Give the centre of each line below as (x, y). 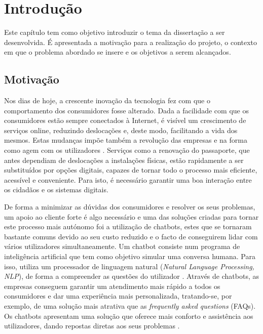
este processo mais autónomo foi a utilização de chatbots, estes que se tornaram (128, 226)
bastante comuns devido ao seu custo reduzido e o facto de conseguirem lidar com (131, 236)
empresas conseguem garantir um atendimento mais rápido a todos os (112, 286)
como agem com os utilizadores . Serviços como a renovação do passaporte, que (127, 150)
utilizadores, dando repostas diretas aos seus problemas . (92, 326)
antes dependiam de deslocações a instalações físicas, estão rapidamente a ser (124, 160)
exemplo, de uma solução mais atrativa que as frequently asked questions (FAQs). (130, 305)
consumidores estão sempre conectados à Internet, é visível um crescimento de (125, 120)
